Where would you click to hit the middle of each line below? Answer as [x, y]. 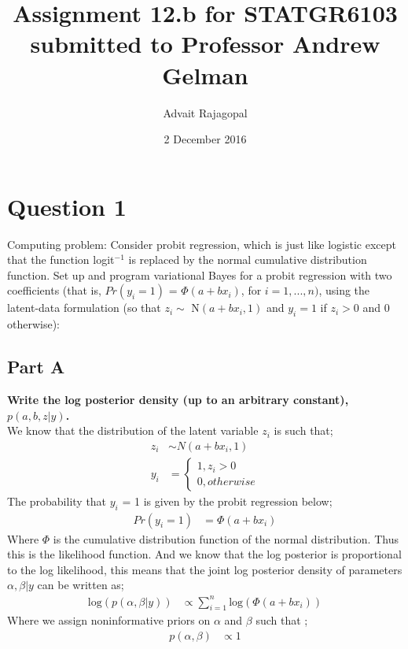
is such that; [303, 430]
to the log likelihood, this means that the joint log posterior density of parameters [205, 569]
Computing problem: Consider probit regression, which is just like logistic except [202, 244]
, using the [344, 290]
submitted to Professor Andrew [205, 44]
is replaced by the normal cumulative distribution [248, 260]
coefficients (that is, [54, 290]
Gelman [205, 74]
